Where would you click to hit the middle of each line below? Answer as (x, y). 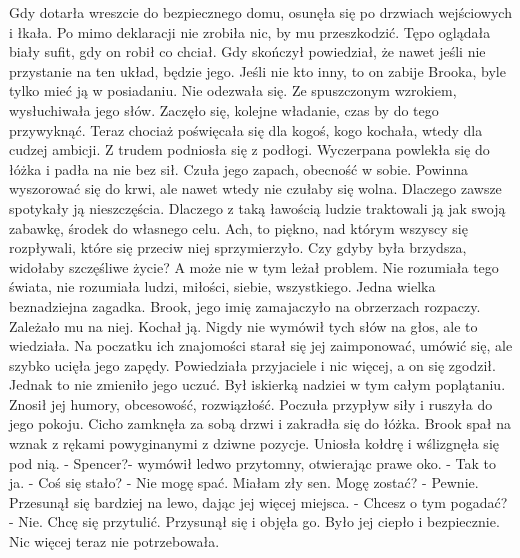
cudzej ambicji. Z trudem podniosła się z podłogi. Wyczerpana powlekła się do (249, 149)
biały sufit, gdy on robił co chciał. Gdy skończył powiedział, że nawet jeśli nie (247, 51)
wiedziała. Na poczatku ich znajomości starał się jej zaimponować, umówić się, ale (261, 345)
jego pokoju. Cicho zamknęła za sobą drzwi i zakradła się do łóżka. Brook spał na (260, 423)
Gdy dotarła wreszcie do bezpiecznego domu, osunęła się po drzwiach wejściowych (260, 12)
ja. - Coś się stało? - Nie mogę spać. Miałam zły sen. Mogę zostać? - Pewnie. (244, 482)
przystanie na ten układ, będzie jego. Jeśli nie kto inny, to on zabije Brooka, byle (257, 70)
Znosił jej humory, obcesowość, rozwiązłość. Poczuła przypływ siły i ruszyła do (251, 403)
